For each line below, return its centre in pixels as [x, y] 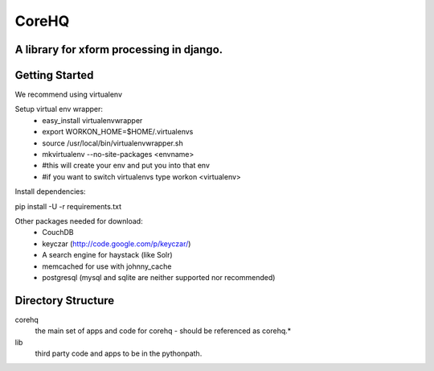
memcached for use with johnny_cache [107, 266]
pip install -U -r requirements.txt [68, 206]
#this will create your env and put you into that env [126, 166]
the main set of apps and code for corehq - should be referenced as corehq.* [163, 331]
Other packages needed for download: [79, 221]
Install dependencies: [50, 192]
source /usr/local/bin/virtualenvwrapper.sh [113, 143]
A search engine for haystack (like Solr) [107, 255]
